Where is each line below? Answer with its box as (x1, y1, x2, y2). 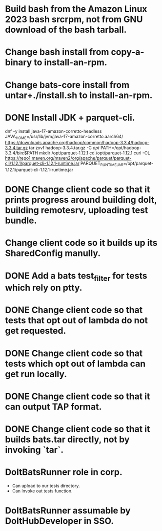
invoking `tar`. (5, 445, 64, 455)
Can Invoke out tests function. (12, 488, 73, 494)
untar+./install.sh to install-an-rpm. (5, 89, 153, 101)
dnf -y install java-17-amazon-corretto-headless (5, 128, 102, 134)
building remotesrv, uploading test (5, 205, 148, 216)
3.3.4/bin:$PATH (5, 150, 38, 156)
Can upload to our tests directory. (12, 483, 80, 489)
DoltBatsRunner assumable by (5, 505, 131, 516)
